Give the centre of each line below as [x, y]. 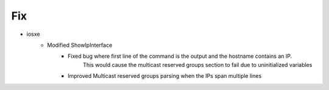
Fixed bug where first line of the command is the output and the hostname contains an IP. [180, 56]
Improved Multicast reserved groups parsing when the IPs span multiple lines [165, 76]
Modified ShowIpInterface [80, 45]
